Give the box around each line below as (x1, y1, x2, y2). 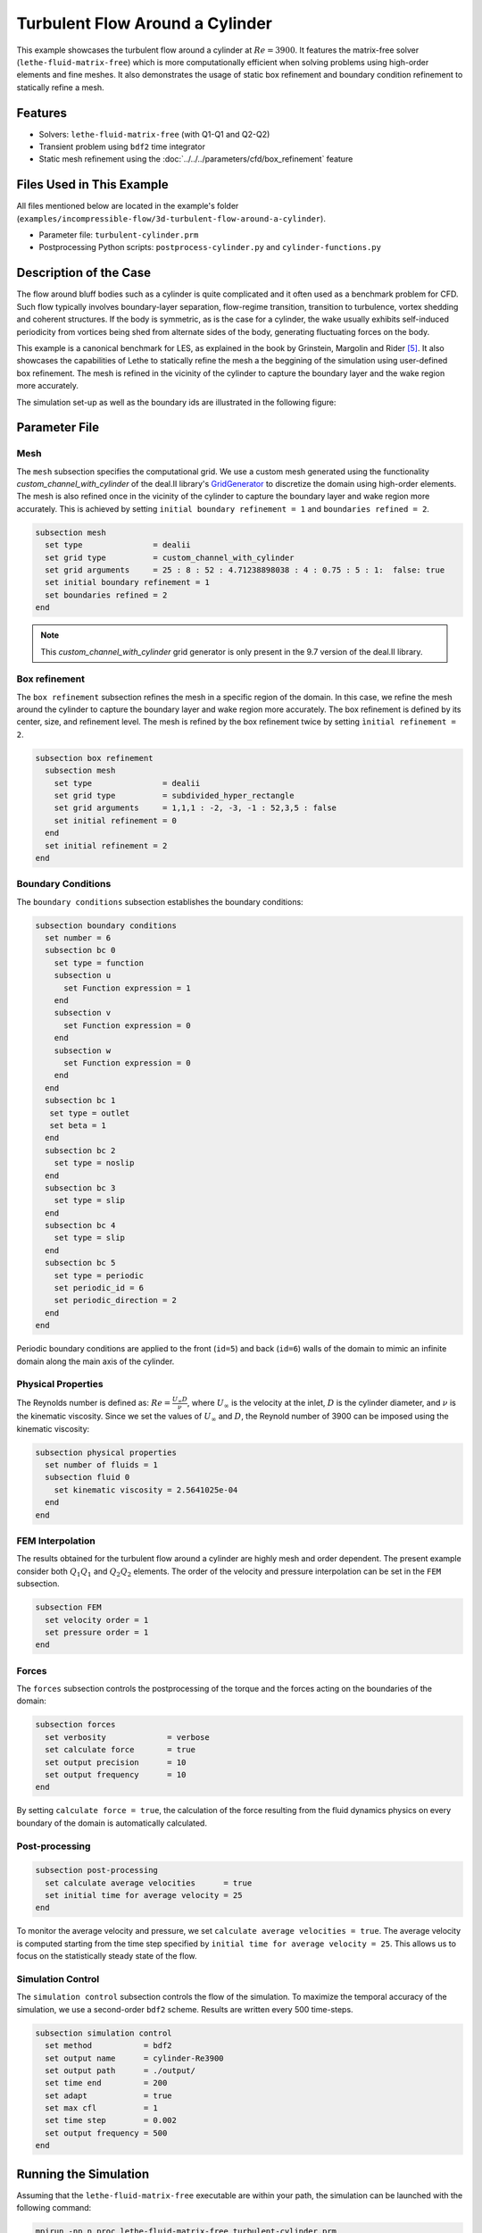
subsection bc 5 (45, 1258, 116, 1268)
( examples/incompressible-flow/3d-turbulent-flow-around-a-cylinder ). (16, 213, 326, 223)
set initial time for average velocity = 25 (45, 1890, 243, 1901)
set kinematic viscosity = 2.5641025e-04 (54, 1484, 238, 1495)
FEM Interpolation (16, 1535, 96, 1547)
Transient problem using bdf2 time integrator (38, 141, 205, 152)
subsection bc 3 (45, 1183, 116, 1192)
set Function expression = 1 (63, 983, 191, 993)
